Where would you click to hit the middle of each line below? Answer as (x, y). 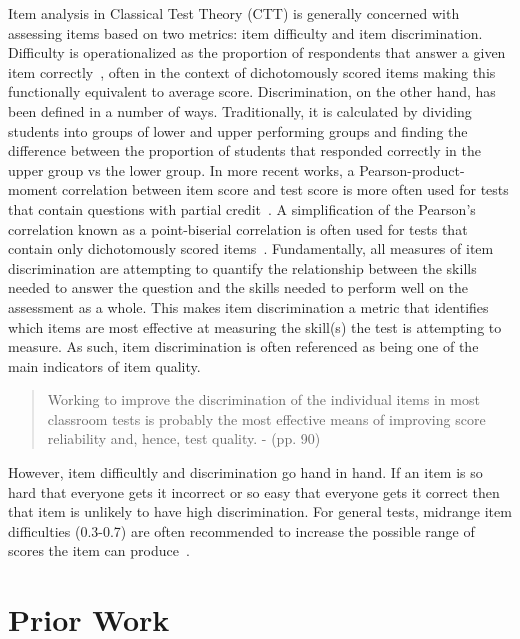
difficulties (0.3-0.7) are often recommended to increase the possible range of (241, 530)
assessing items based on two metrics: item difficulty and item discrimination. (245, 32)
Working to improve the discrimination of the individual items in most (263, 399)
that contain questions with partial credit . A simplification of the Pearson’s (242, 208)
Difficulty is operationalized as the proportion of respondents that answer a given (257, 52)
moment (33, 189)
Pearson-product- (412, 169)
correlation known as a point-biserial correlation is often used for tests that (238, 228)
